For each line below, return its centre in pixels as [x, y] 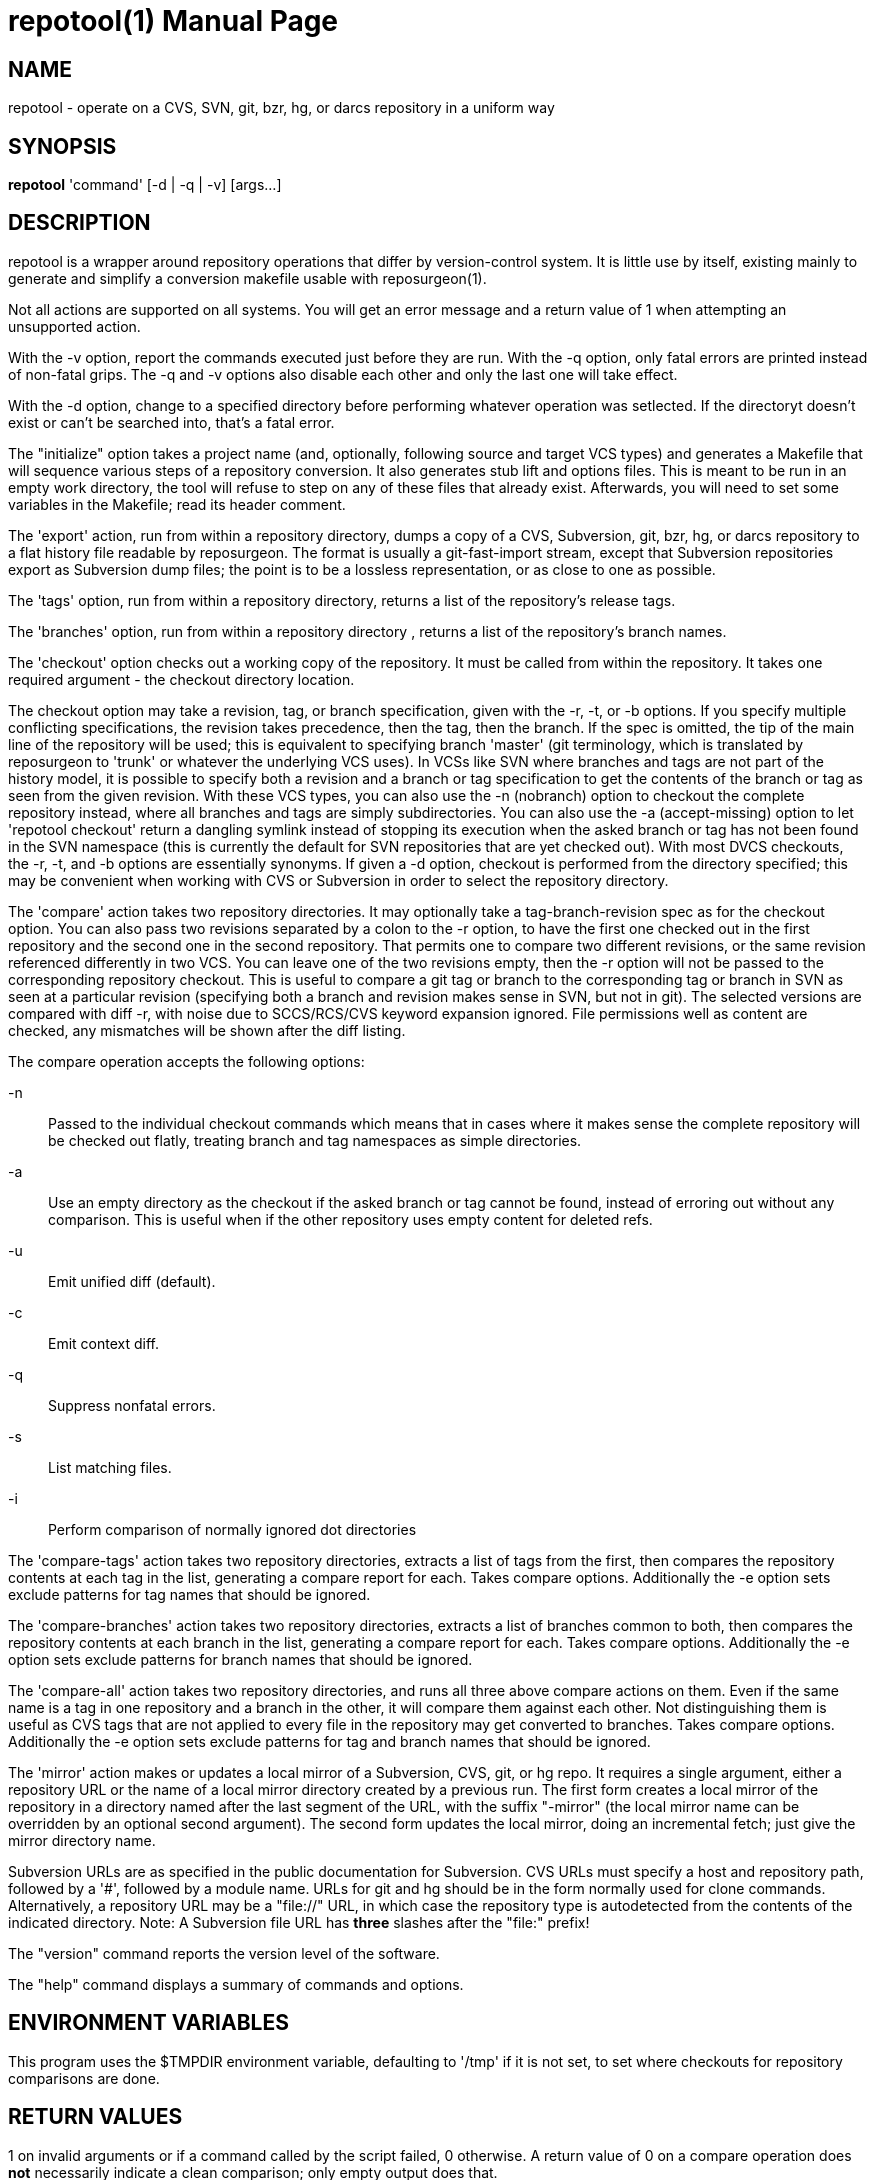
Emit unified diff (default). [132, 1281]
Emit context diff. [103, 1343]
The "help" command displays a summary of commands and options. [236, 1984]
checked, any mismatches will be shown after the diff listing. [207, 1030]
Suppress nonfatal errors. [132, 1405]
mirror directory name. [82, 1840]
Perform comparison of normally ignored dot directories [232, 1529]
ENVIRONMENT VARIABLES [148, 2023]
